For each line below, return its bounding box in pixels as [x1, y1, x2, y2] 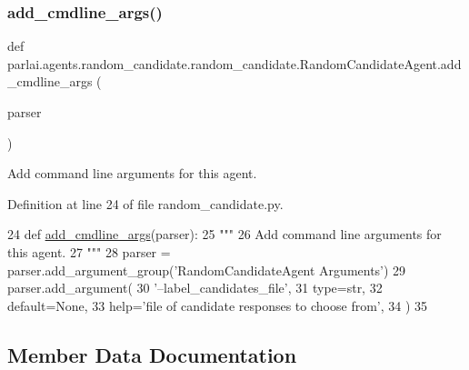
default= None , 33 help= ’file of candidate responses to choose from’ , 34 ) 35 [7, 295, 428, 315]
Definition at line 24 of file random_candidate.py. [7, 194, 284, 213]
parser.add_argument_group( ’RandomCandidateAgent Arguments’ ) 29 [7, 260, 406, 279]
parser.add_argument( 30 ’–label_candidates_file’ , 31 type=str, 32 [7, 278, 383, 297]
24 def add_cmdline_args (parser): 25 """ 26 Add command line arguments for [7, 225, 442, 244]
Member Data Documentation [7, 340, 297, 368]
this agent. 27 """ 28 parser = [7, 242, 171, 261]
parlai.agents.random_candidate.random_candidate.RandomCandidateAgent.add [7, 54, 462, 73]
